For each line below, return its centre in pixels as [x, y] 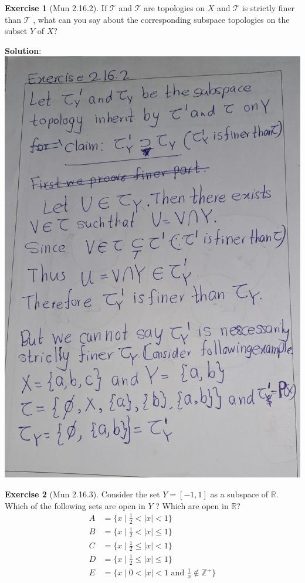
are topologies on [174, 8]
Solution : [23, 50]
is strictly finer [268, 8]
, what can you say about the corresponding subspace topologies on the [161, 19]
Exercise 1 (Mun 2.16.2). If [56, 8]
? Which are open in [192, 505]
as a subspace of [239, 494]
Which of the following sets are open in [75, 505]
